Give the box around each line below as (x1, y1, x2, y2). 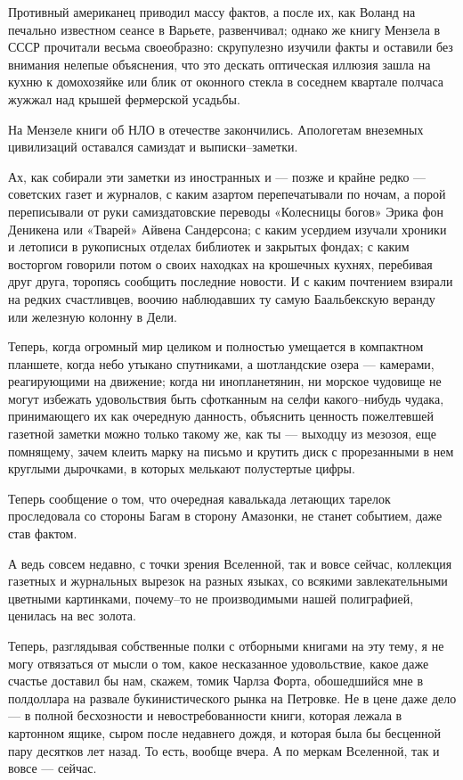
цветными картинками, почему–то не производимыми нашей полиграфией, (8, 588, 414, 607)
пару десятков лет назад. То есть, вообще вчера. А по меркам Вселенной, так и (8, 741, 440, 759)
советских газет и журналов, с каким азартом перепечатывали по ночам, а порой (8, 185, 446, 203)
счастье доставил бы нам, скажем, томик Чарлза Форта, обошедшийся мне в (8, 671, 424, 690)
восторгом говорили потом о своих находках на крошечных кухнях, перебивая (8, 254, 433, 273)
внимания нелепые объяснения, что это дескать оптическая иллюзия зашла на (8, 54, 431, 73)
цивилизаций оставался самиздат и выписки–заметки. (8, 137, 298, 156)
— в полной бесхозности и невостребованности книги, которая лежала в (8, 706, 402, 725)
